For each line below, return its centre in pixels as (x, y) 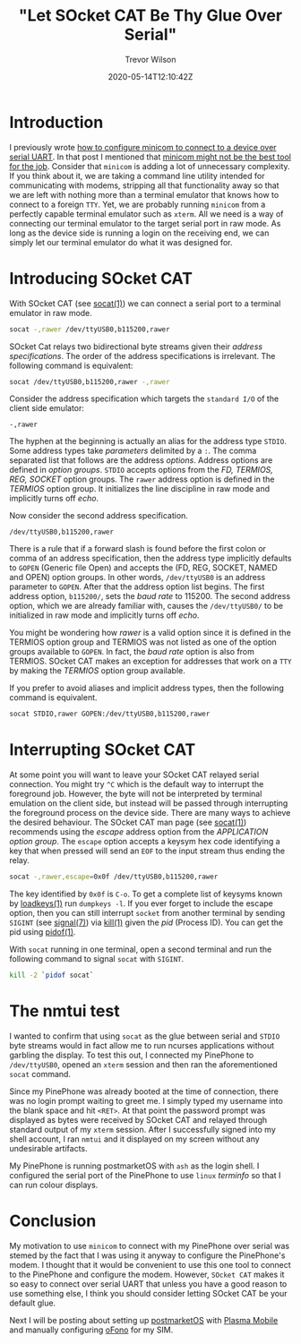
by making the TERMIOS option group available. (98, 671)
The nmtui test (64, 1011)
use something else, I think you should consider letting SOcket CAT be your (149, 1293)
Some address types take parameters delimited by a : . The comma (133, 451)
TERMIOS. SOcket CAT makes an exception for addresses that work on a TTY (150, 661)
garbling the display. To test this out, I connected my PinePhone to (132, 1055)
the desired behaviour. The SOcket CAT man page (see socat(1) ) (128, 822)
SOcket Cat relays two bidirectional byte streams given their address (136, 347)
